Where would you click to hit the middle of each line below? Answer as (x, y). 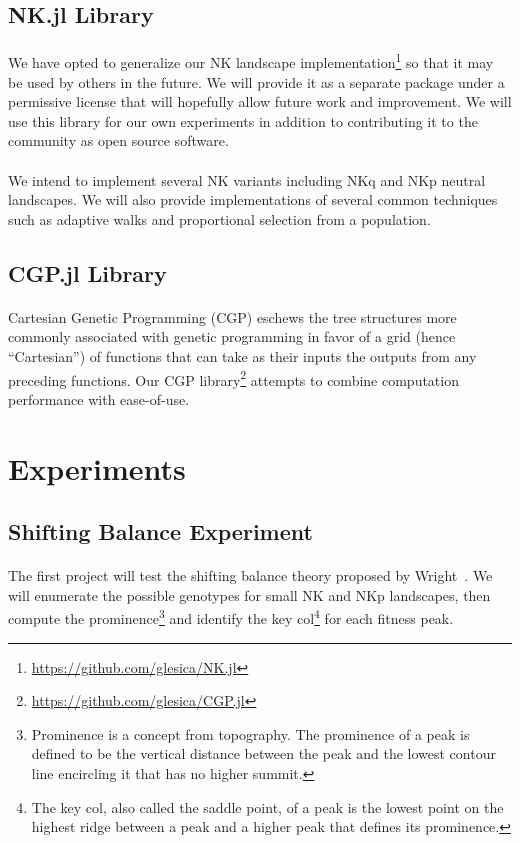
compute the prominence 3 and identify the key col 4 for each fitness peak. (231, 616)
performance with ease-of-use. (99, 398)
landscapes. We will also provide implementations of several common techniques (253, 199)
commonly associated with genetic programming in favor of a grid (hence (232, 336)
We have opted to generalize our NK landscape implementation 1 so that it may (251, 61)
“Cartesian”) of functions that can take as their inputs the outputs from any (242, 355)
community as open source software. (118, 140)
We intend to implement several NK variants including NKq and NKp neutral (247, 179)
